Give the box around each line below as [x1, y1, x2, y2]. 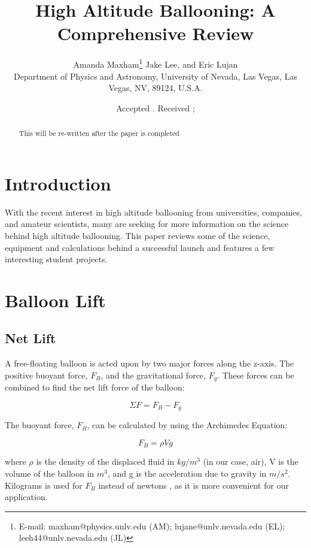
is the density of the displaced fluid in [36, 455, 175, 468]
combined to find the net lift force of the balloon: [5, 381, 185, 393]
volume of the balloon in [5, 467, 94, 480]
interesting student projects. [5, 253, 108, 265]
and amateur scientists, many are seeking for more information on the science [5, 217, 289, 230]
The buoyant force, [5, 419, 74, 431]
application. [5, 491, 48, 503]
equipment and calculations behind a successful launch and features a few [5, 241, 275, 253]
